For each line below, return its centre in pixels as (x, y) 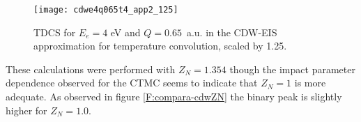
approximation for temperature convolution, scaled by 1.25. (160, 46)
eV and (125, 32)
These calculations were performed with (91, 69)
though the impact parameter (292, 69)
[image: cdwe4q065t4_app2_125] (106, 10)
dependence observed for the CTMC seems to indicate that (132, 83)
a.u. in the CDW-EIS (232, 32)
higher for (26, 110)
